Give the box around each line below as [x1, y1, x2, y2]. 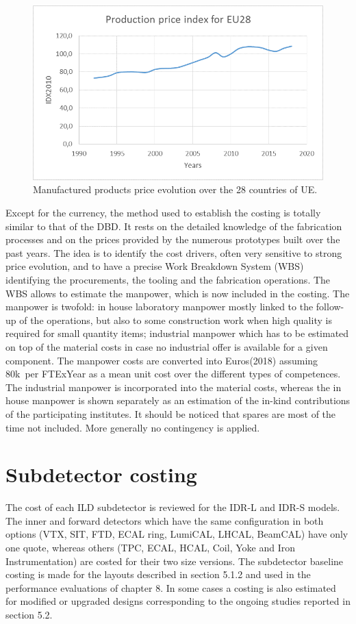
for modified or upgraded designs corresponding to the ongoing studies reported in [5, 594, 351, 608]
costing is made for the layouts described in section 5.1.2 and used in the [5, 567, 311, 582]
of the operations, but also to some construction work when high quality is [19, 312, 332, 327]
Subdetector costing [5, 460, 197, 488]
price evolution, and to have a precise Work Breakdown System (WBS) [5, 259, 304, 273]
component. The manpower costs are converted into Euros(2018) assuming [5, 353, 318, 367]
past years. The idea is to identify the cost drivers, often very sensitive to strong [5, 245, 342, 260]
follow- [316, 299, 344, 314]
